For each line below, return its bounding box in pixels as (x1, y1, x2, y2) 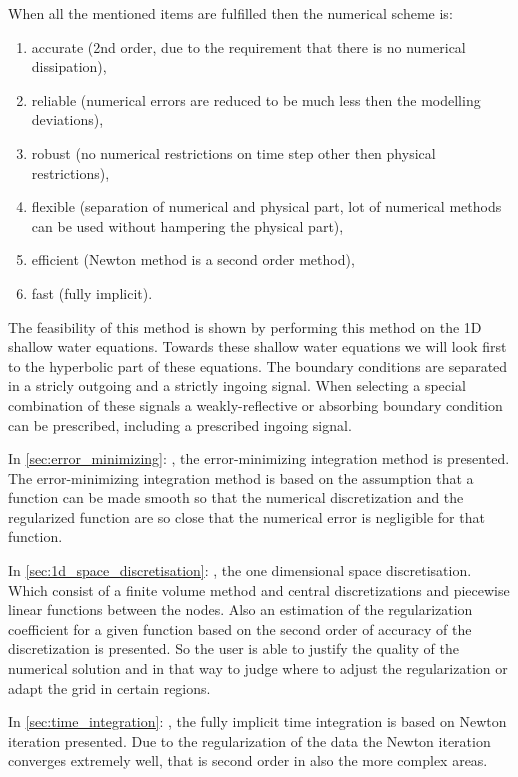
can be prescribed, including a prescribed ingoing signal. (8, 414, 352, 435)
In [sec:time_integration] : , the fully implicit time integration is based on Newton (8, 711, 507, 732)
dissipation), (31, 56, 107, 77)
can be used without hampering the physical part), (31, 215, 344, 236)
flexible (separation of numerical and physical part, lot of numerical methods (31, 196, 502, 217)
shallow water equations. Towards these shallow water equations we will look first (8, 336, 507, 357)
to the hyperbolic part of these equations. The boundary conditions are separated (8, 355, 508, 376)
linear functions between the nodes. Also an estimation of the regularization (8, 599, 473, 620)
